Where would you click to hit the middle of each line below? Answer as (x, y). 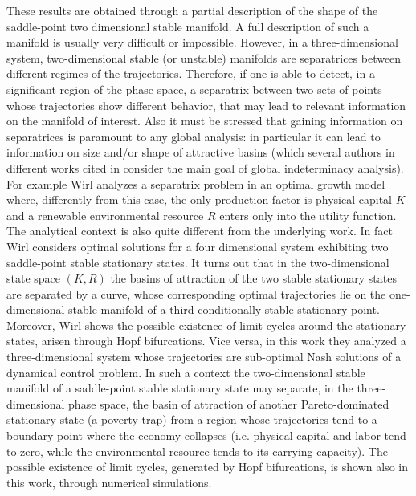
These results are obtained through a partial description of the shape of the (192, 10)
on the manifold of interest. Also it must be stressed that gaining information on (205, 121)
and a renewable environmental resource (105, 215)
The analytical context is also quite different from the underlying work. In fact (200, 231)
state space (34, 278)
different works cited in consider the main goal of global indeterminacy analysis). (205, 167)
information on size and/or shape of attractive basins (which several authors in (201, 152)
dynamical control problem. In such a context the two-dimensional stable (186, 372)
